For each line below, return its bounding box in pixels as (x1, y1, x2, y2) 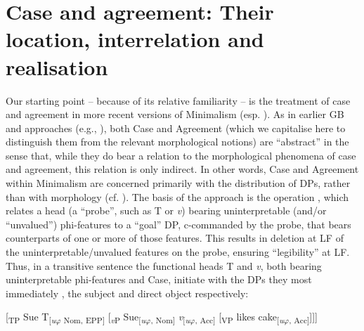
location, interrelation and (6, 25, 264, 53)
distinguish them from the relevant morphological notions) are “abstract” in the (6, 134, 349, 149)
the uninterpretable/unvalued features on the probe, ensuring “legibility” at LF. (6, 245, 350, 259)
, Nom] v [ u (150, 309, 190, 326)
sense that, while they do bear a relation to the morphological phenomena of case (6, 148, 356, 162)
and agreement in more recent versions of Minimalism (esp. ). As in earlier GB (6, 107, 344, 122)
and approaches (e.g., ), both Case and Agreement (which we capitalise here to (6, 120, 346, 135)
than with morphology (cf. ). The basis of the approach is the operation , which (6, 189, 349, 204)
